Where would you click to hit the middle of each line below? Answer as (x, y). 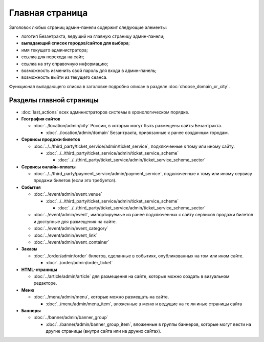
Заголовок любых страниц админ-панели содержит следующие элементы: (88, 27)
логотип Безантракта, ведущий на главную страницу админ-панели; (93, 36)
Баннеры (31, 310)
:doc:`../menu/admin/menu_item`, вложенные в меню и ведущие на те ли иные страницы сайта (144, 304)
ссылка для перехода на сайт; (53, 57)
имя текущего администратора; (55, 50)
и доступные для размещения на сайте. (75, 221)
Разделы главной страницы (54, 100)
